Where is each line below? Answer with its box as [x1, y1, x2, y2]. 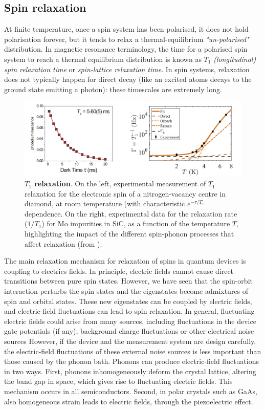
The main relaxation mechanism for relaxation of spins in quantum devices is [4, 255, 246, 266]
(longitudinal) [213, 53, 256, 64]
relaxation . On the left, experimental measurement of [34, 178, 206, 189]
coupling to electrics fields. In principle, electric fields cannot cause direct [4, 265, 234, 276]
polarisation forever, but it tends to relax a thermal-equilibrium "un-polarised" [4, 33, 249, 44]
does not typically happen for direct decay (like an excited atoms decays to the [4, 74, 252, 84]
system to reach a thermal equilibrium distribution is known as [4, 53, 202, 64]
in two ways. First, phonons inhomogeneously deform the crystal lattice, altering [4, 365, 256, 376]
